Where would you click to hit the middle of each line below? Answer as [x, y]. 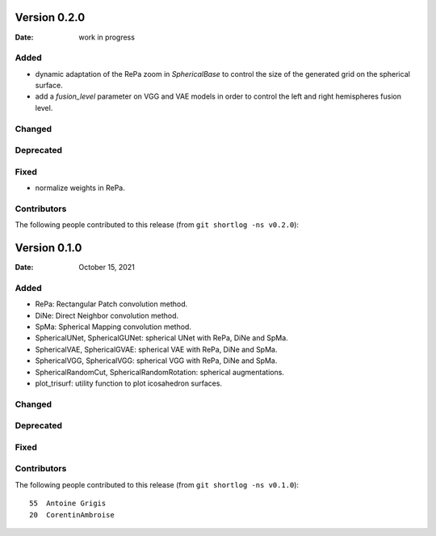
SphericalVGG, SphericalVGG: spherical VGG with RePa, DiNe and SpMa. [156, 361]
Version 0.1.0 [48, 248]
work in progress [107, 37]
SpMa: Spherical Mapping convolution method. [113, 327]
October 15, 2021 [107, 268]
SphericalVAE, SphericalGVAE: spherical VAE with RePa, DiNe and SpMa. [156, 349]
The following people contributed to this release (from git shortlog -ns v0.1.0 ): [157, 484]
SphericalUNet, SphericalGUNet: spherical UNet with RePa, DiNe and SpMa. [161, 338]
